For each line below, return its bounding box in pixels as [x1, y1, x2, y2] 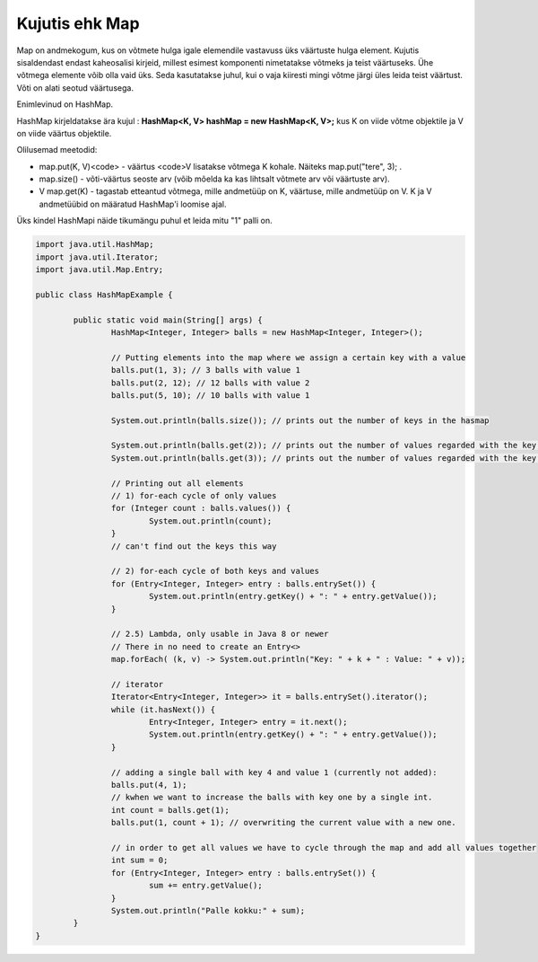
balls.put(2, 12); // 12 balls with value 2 [110, 377, 310, 388]
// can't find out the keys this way [110, 541, 277, 552]
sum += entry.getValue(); [148, 880, 264, 891]
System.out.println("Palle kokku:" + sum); [110, 905, 306, 915]
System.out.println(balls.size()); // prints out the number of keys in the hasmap [110, 415, 490, 426]
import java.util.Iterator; [35, 252, 159, 262]
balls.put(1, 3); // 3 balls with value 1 [110, 365, 300, 375]
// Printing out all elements [110, 478, 244, 489]
